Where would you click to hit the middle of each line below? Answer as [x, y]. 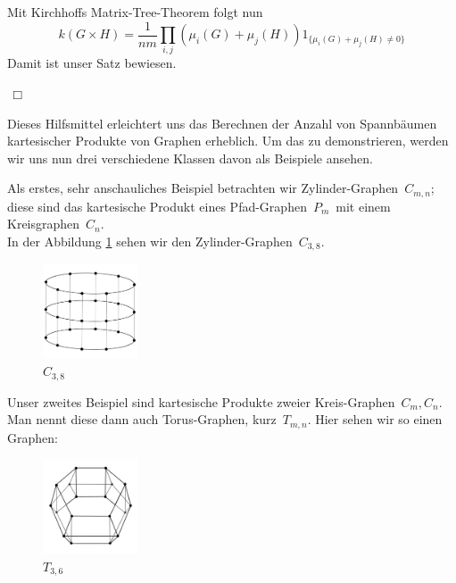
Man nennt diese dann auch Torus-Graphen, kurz [142, 419]
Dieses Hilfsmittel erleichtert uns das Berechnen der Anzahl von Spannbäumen [222, 123]
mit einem [363, 206]
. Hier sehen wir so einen [375, 419]
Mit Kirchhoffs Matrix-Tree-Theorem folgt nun [135, 12]
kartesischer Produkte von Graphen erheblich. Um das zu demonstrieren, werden [228, 141]
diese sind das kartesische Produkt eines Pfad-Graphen [157, 206]
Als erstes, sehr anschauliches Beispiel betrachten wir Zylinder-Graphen [203, 188]
